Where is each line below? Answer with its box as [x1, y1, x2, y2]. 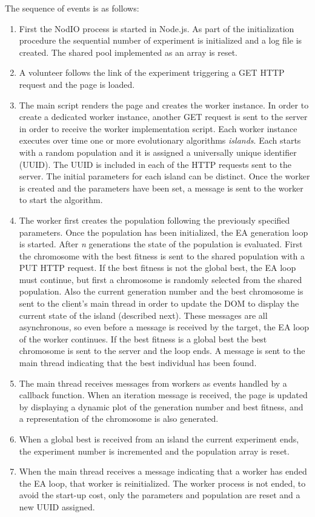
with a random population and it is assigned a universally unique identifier [19, 145, 297, 158]
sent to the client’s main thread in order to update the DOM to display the [19, 297, 299, 310]
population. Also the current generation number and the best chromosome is [19, 285, 303, 298]
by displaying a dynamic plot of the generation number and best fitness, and [19, 400, 303, 413]
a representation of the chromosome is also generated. [19, 412, 219, 425]
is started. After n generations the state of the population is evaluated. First [19, 238, 303, 250]
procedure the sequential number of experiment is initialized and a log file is [19, 34, 302, 47]
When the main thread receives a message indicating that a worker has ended [19, 465, 307, 478]
